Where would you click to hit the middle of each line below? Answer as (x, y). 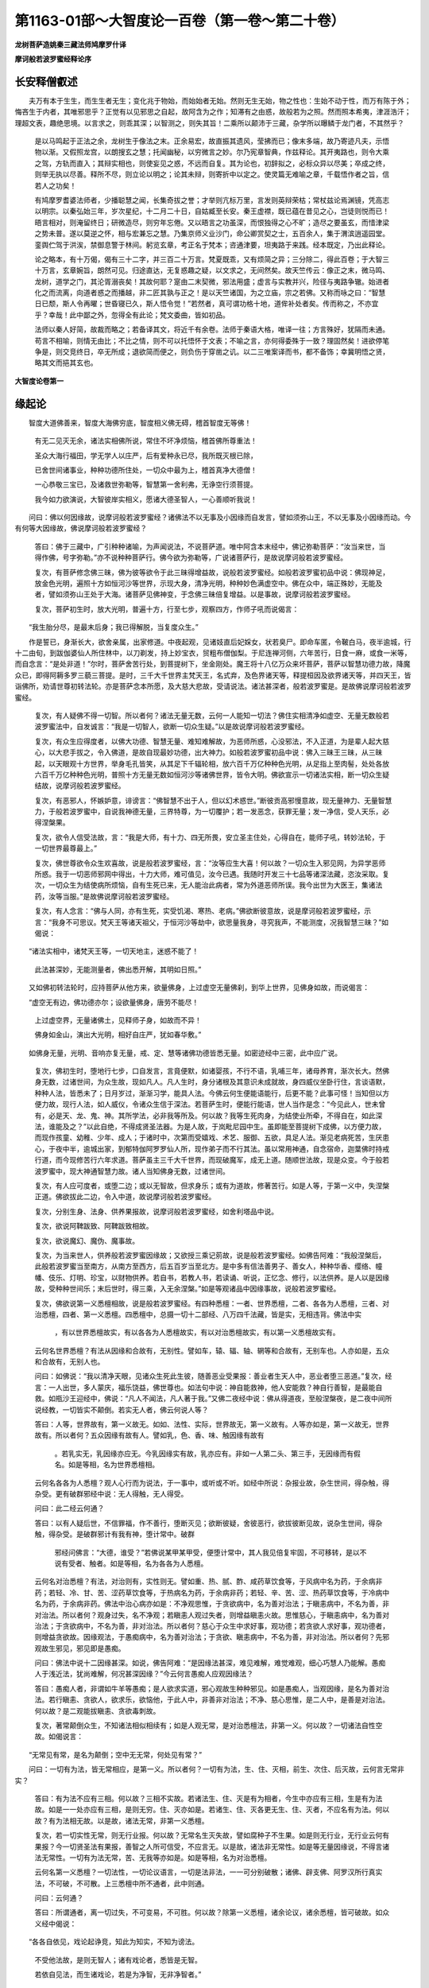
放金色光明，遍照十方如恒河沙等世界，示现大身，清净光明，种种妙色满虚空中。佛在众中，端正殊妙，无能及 (209, 584)
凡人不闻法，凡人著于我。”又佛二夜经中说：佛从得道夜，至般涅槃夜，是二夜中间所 (260, 1399)
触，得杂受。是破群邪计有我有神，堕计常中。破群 (114, 1534)
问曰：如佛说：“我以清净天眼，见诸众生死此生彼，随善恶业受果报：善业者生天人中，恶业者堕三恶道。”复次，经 (213, 1376)
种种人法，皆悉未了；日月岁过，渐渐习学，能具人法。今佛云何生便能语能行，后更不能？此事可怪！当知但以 (209, 1093)
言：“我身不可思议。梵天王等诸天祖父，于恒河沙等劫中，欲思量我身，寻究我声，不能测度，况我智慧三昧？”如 (212, 922)
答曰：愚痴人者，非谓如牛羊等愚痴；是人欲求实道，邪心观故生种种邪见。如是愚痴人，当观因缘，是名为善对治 (212, 1688)
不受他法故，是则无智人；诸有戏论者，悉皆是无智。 (118, 1959)
